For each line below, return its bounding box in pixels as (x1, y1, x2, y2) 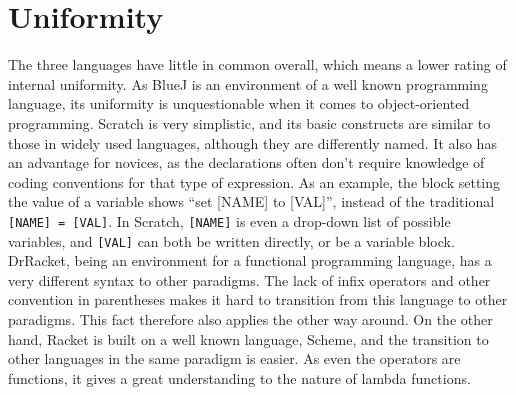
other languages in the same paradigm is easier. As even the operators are (8, 348, 461, 369)
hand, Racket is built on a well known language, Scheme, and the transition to (8, 328, 489, 349)
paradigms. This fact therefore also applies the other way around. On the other (8, 308, 493, 329)
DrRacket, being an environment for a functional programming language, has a (8, 250, 492, 271)
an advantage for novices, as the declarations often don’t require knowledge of (8, 152, 485, 173)
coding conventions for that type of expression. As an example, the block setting (8, 171, 501, 192)
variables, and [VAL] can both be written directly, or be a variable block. (8, 230, 455, 251)
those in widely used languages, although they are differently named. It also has (8, 132, 497, 153)
